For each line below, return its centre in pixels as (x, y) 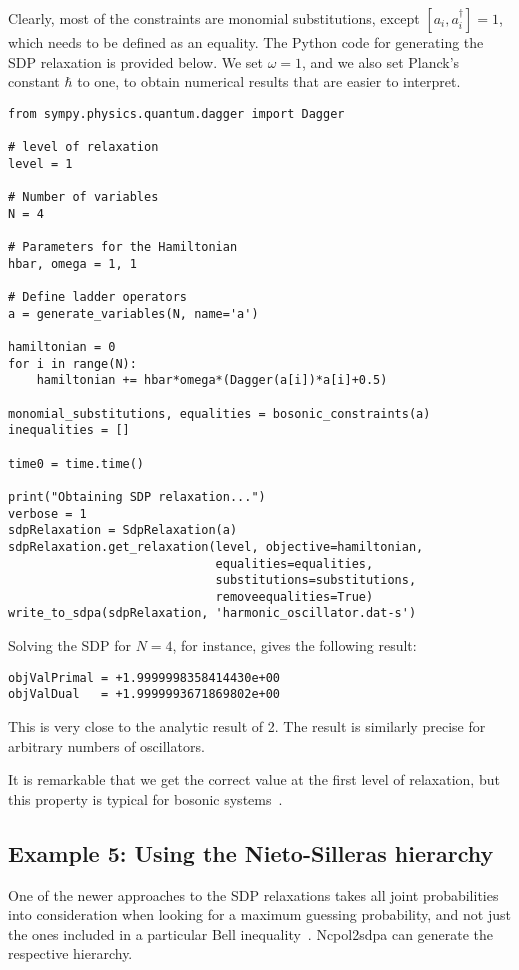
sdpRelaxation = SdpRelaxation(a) (123, 530)
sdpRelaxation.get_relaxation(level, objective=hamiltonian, (216, 546)
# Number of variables (83, 197)
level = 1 (40, 163)
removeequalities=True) (294, 596)
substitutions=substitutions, (316, 580)
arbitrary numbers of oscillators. (106, 745)
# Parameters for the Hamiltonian (123, 247)
